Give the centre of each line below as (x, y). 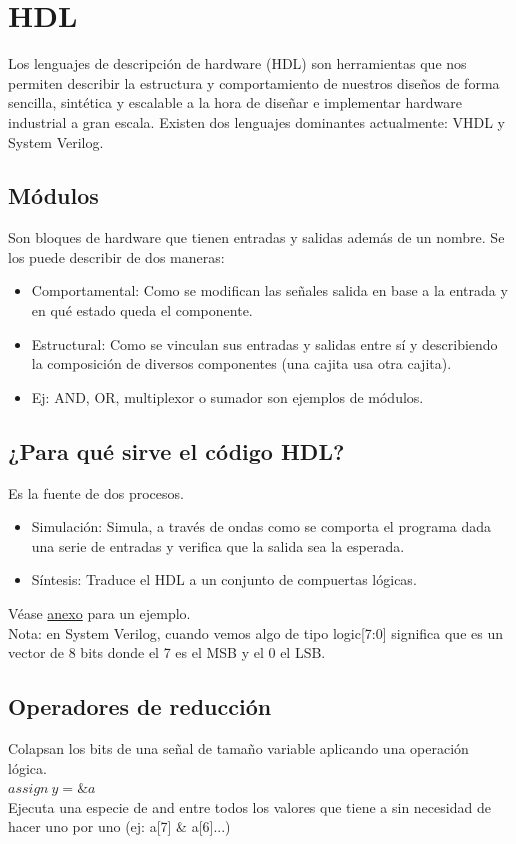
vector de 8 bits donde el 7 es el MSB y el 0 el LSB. (167, 652)
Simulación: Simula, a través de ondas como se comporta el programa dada (261, 526)
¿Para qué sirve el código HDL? (176, 450)
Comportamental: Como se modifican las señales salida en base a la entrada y (269, 290)
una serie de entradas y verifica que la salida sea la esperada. (218, 545)
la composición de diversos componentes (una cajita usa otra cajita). (241, 363)
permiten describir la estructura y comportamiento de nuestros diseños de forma (254, 82)
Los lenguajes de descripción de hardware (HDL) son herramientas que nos (237, 63)
